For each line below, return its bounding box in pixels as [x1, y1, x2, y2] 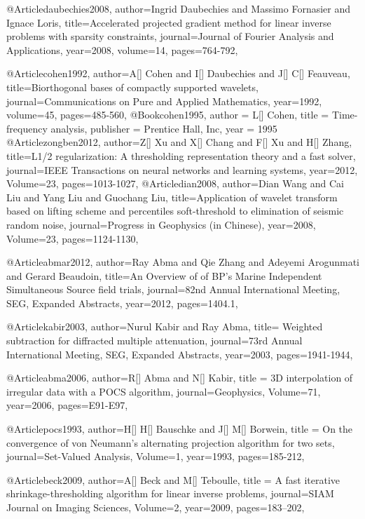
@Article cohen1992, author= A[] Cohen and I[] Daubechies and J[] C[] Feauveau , [6, 66, 350, 81]
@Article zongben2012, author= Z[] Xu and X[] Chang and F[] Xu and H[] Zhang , [6, 135, 352, 149]
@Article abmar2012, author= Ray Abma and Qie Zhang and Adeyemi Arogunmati [6, 255, 360, 269]
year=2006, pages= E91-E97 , [6, 398, 128, 412]
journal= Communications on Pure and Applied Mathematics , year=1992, [6, 93, 322, 108]
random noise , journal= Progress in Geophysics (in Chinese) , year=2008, [6, 217, 316, 231]
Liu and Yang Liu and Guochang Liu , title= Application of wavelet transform [6, 189, 338, 204]
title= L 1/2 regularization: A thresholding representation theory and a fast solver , [6, 148, 356, 163]
